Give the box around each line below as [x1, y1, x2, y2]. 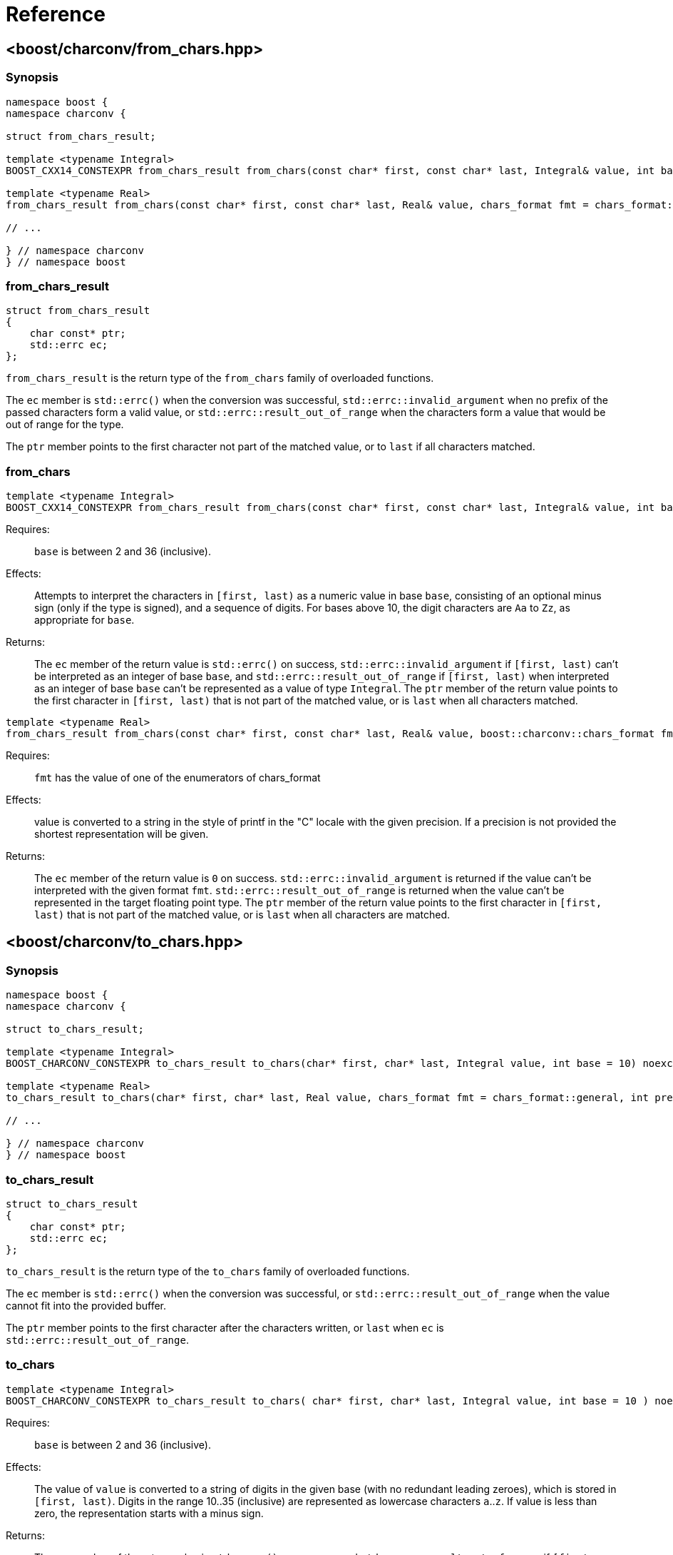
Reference [6, 2, 106, 26]
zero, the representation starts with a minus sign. [34, 1506, 264, 1519]
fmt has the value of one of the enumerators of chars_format [34, 771, 321, 784]
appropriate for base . [34, 614, 135, 627]
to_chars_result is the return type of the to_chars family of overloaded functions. [6, 1265, 410, 1278]
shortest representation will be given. [34, 828, 209, 841]
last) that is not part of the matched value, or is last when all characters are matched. [34, 908, 451, 921]
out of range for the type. [6, 418, 124, 431]
